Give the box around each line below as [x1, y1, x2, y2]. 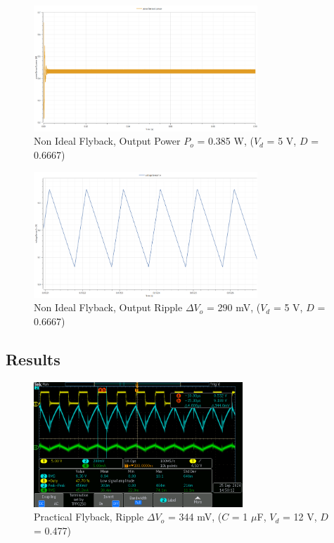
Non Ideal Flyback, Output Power [34, 133, 181, 148]
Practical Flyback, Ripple [34, 509, 144, 524]
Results [6, 348, 60, 369]
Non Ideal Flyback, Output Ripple [34, 300, 183, 315]
